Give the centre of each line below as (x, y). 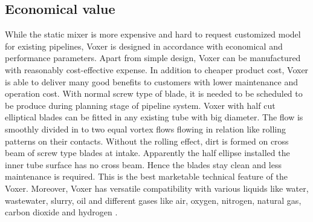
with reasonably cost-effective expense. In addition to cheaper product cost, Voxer (157, 69)
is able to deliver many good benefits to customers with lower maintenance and (151, 81)
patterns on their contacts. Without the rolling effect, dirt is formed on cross (147, 141)
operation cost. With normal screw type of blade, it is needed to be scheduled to (154, 93)
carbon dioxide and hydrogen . (61, 212)
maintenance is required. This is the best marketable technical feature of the (146, 176)
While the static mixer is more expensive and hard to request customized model (153, 34)
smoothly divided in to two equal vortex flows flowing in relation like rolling (146, 129)
